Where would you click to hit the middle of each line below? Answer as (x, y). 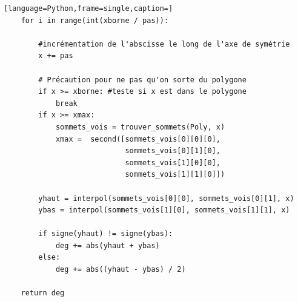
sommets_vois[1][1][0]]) (175, 175)
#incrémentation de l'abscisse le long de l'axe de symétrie (164, 44)
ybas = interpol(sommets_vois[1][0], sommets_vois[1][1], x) (164, 210)
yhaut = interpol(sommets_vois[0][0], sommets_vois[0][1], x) (166, 198)
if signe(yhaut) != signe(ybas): (106, 234)
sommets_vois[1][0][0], (173, 162)
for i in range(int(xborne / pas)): (95, 20)
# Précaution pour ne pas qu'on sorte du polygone (142, 80)
